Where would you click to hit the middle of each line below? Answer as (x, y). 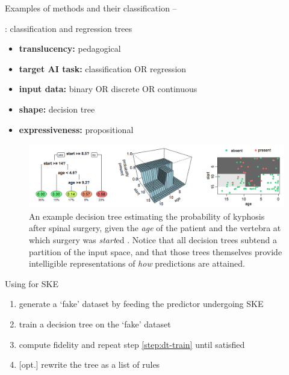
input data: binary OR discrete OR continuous (108, 89)
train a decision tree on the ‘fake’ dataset (95, 324)
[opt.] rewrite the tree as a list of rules (89, 364)
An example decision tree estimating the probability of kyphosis (147, 216)
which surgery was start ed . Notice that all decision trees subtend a (153, 239)
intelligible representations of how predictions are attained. (137, 263)
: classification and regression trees (69, 28)
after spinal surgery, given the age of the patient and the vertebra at (155, 228)
